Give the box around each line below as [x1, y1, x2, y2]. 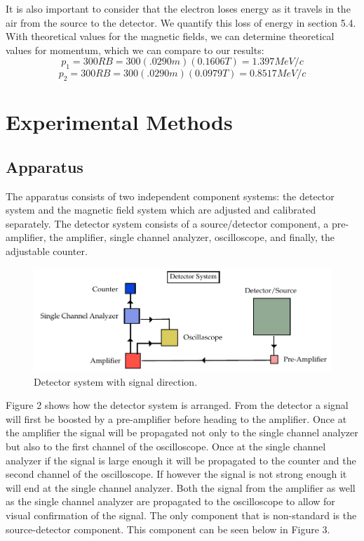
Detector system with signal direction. [34, 374, 198, 389]
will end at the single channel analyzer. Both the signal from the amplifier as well [6, 480, 356, 495]
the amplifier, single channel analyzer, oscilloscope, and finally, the [49, 230, 335, 245]
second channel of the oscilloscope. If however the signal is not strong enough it [6, 467, 347, 481]
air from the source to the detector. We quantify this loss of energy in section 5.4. [6, 15, 356, 30]
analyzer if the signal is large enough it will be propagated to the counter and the [6, 452, 356, 467]
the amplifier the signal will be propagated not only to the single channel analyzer [6, 425, 358, 440]
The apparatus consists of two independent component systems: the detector [6, 188, 335, 203]
